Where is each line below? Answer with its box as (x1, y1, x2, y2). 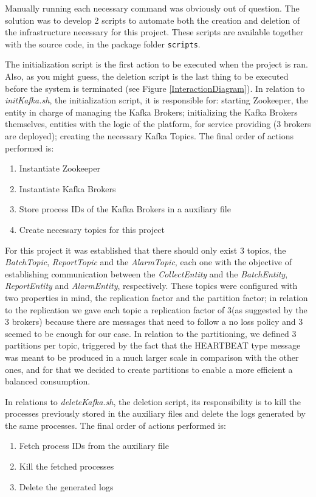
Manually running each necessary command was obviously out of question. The (5, 2, 300, 14)
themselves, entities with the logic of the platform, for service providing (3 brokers (5, 117, 311, 130)
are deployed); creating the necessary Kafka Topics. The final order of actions (5, 130, 294, 142)
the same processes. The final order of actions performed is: (5, 419, 226, 431)
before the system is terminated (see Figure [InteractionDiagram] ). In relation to (5, 82, 305, 94)
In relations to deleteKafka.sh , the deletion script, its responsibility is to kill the (5, 395, 301, 408)
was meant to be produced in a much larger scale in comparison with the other (5, 350, 299, 363)
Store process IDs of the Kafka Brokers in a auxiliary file (19, 203, 231, 215)
